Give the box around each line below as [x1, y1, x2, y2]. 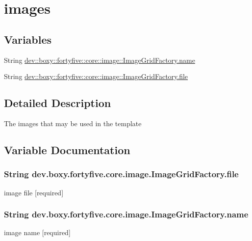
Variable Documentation [4, 142, 130, 157]
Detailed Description [4, 95, 111, 110]
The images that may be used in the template [4, 118, 142, 128]
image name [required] [4, 227, 71, 238]
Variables [4, 31, 52, 47]
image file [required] [4, 187, 64, 197]
